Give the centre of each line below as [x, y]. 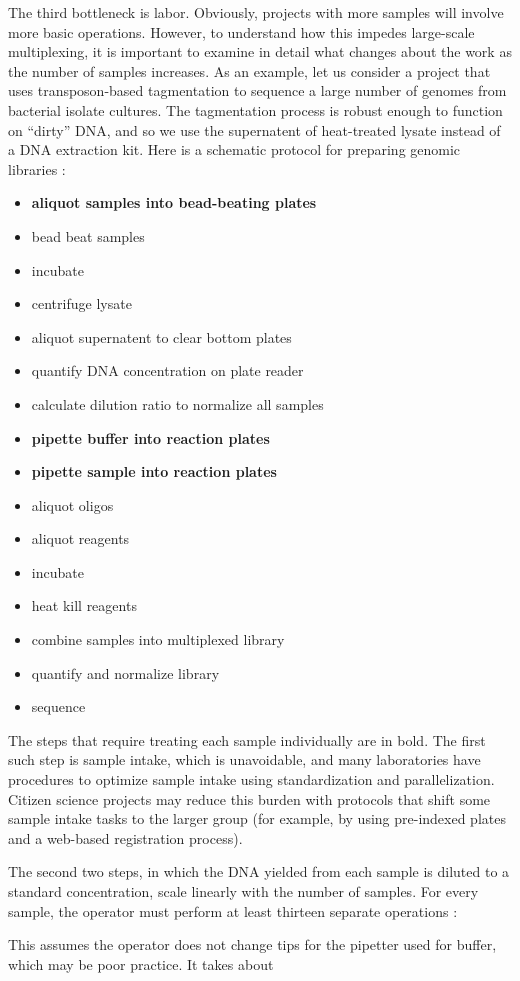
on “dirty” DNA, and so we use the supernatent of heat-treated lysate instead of [254, 129]
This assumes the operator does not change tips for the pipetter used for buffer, [252, 944]
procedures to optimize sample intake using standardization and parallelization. [251, 779]
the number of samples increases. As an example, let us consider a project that [249, 70]
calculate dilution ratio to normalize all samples [177, 403]
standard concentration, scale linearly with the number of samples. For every [243, 891]
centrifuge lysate [81, 303]
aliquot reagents [80, 538]
